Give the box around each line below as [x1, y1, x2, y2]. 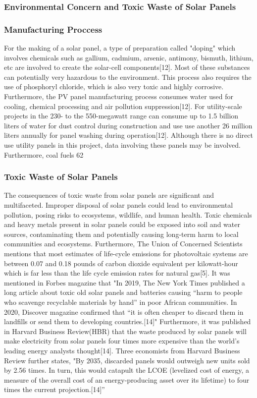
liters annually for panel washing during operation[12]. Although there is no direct [4, 130, 253, 140]
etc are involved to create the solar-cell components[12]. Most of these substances [4, 62, 250, 72]
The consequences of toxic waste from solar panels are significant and [4, 190, 214, 200]
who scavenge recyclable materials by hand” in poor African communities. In [4, 296, 237, 307]
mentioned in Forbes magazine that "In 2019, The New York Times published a [4, 277, 245, 287]
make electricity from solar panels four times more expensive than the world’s [4, 336, 240, 346]
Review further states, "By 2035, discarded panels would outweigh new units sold [4, 355, 250, 365]
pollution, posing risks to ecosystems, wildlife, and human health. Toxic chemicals [4, 209, 252, 220]
